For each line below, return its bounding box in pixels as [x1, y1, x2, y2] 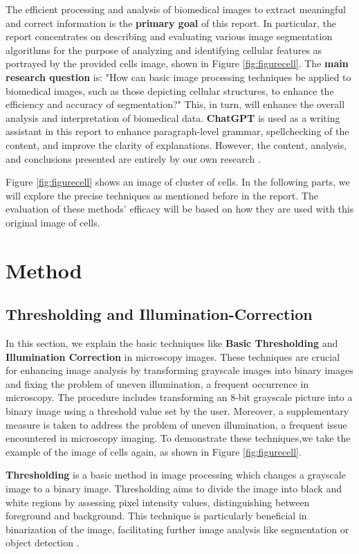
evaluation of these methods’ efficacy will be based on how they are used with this [6, 202, 354, 216]
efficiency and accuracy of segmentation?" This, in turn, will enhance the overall [6, 97, 345, 111]
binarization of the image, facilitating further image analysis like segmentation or [6, 521, 349, 536]
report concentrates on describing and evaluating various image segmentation [6, 29, 333, 44]
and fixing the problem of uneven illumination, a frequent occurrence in [6, 376, 309, 391]
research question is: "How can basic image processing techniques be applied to [6, 69, 351, 84]
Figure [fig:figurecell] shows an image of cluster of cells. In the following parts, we [6, 175, 350, 189]
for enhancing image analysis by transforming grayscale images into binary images [6, 363, 353, 377]
